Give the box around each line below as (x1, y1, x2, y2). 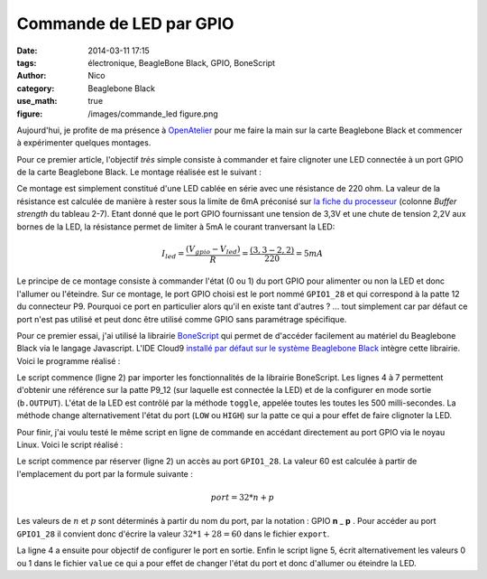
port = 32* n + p (210, 492, 274, 503)
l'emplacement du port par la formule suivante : (16, 468, 193, 479)
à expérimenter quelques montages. (16, 137, 152, 148)
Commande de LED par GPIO (16, 14, 234, 33)
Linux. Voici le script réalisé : (16, 439, 124, 451)
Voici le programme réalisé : (16, 355, 121, 366)
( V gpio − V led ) (185, 244, 241, 257)
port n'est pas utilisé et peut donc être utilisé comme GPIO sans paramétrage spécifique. (16, 313, 347, 324)
